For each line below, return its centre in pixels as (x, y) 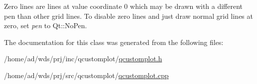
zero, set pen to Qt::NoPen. (46, 25)
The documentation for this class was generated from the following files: (114, 42)
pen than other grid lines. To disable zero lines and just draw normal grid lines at (128, 16)
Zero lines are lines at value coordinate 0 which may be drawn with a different (124, 6)
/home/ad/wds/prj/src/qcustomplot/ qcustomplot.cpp (86, 75)
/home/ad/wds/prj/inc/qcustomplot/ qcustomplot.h (83, 59)
